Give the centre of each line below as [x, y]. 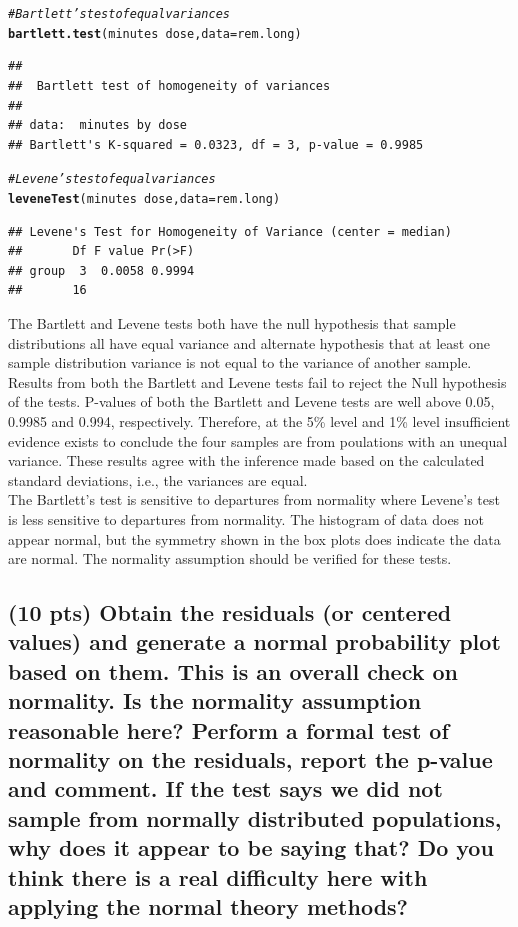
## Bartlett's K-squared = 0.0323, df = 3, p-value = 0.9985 [216, 144]
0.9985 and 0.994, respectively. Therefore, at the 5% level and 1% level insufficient [259, 420]
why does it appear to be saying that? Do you [251, 847]
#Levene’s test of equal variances [112, 179]
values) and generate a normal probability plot [254, 641]
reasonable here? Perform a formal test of [228, 729]
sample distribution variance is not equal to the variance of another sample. [240, 362]
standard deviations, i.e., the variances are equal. [158, 479]
